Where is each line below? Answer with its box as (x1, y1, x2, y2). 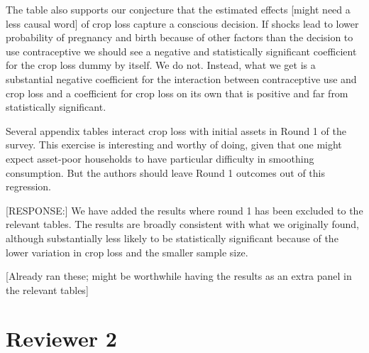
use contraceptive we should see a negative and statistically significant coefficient (6, 43, 357, 58)
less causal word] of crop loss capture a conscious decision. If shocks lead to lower (6, 16, 359, 31)
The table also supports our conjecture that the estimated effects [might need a (6, 2, 351, 16)
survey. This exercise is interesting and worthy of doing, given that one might (6, 137, 342, 152)
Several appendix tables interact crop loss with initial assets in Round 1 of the (6, 123, 346, 138)
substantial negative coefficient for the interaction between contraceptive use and (6, 71, 357, 86)
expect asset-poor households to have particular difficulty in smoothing (6, 151, 314, 165)
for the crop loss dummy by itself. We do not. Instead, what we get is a (6, 58, 316, 72)
